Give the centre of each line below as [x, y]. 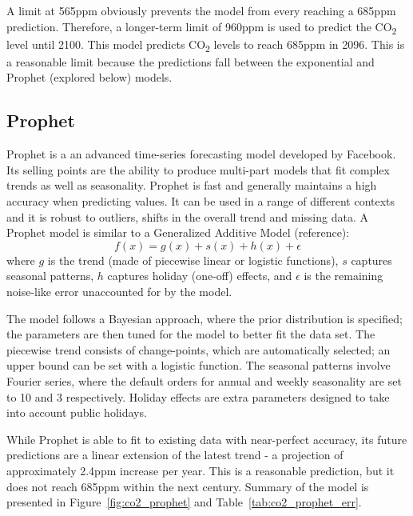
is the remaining [344, 276]
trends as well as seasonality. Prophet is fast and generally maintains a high [192, 185]
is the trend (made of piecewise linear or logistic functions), [193, 260]
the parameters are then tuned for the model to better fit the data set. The [191, 334]
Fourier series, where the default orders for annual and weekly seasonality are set [204, 380]
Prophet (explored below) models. [89, 77]
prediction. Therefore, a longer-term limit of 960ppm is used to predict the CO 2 [202, 27]
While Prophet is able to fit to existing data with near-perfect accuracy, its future [207, 439]
